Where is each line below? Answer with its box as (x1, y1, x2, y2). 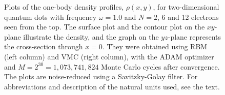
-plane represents (168, 31, 221, 42)
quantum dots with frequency (4, 11, 97, 22)
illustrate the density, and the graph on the (23, 31, 159, 42)
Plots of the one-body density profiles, (4, 2, 124, 12)
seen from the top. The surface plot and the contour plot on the (4, 21, 205, 32)
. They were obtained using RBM (102, 41, 208, 52)
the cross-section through (4, 41, 83, 52)
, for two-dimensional (153, 2, 219, 12)
